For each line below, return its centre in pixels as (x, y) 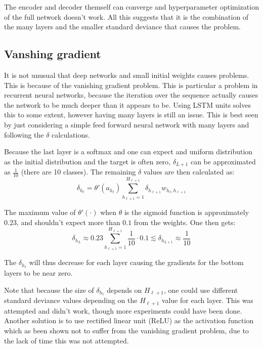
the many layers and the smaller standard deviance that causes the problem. (122, 27)
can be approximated (223, 161)
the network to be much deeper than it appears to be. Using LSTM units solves (127, 104)
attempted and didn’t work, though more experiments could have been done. (123, 310)
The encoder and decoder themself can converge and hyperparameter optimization (131, 7)
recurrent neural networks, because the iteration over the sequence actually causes (131, 95)
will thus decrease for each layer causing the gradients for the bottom (136, 262)
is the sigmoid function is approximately (187, 212)
